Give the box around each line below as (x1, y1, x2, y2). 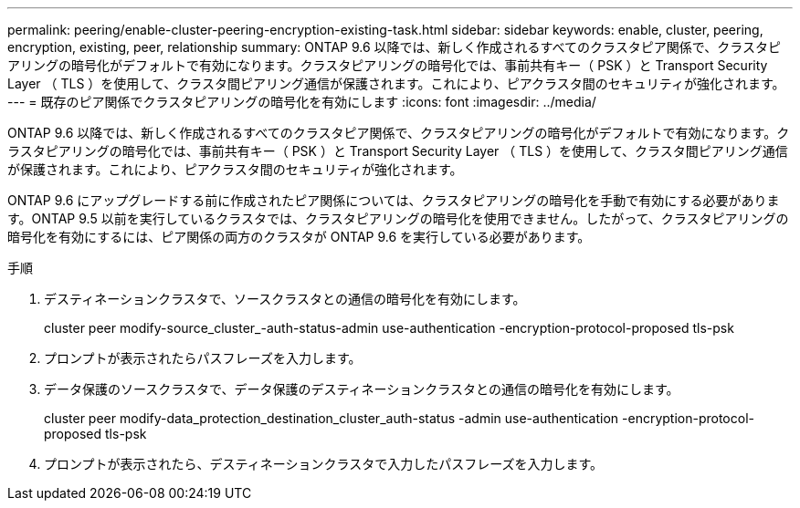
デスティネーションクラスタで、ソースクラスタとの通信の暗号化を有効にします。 (44, 291, 526, 306)
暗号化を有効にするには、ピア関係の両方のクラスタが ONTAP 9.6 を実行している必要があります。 (7, 229, 591, 244)
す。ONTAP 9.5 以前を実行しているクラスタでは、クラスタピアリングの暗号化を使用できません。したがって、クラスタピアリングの (7, 211, 789, 226)
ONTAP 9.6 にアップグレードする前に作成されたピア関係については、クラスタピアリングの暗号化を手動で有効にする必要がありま (7, 192, 780, 208)
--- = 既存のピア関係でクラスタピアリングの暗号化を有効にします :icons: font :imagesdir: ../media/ (7, 94, 596, 109)
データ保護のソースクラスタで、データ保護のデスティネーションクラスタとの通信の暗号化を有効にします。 (44, 381, 679, 397)
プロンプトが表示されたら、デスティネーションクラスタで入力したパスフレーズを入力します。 (44, 456, 604, 472)
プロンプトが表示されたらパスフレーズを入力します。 (44, 350, 362, 366)
